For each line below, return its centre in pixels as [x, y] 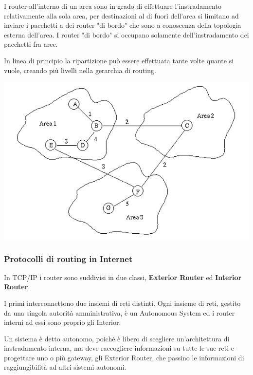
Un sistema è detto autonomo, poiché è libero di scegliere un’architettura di [117, 338]
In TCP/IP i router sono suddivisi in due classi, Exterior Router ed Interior [123, 277]
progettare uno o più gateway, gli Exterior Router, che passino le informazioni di [124, 357]
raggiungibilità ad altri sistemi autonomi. [65, 367]
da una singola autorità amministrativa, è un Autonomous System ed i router [119, 312]
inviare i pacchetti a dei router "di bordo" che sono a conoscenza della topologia [123, 25]
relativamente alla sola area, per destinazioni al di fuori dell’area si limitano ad [121, 15]
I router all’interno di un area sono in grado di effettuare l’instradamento [113, 6]
